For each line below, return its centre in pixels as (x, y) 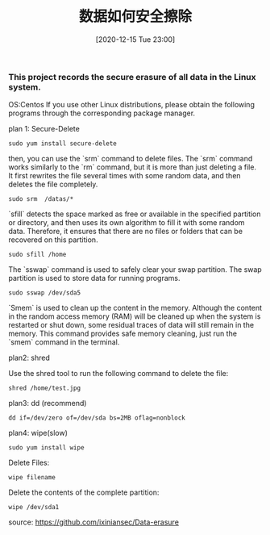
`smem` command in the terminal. (64, 342)
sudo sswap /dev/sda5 (45, 293)
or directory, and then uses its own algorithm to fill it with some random (127, 223)
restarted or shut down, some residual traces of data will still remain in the (131, 325)
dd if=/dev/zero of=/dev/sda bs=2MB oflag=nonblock (97, 418)
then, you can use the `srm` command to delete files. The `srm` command (131, 159)
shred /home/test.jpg (45, 388)
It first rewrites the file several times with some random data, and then (125, 176)
